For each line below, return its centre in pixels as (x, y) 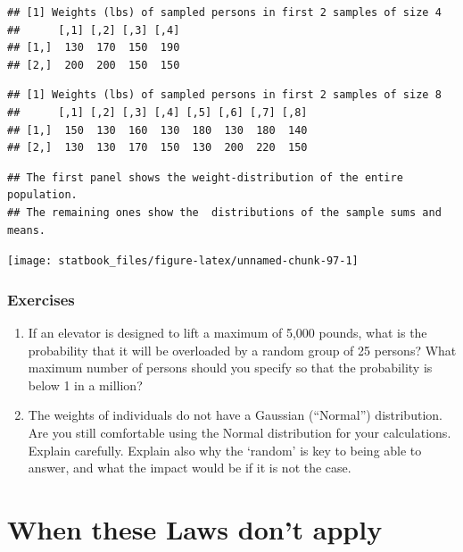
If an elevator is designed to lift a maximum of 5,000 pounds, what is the (227, 332)
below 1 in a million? (85, 385)
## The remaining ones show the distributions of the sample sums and (224, 212)
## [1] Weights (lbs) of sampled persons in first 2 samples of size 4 (224, 13)
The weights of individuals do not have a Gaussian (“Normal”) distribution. (235, 415)
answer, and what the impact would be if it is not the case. (190, 468)
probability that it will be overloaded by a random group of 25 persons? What (242, 350)
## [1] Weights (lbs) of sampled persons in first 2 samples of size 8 (224, 95)
